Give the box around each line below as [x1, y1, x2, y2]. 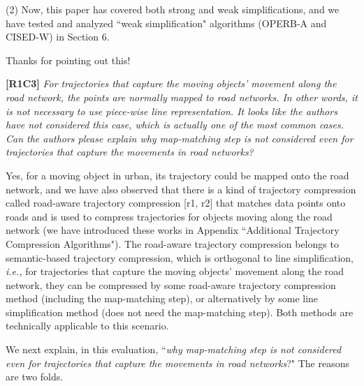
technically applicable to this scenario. [6, 318, 169, 333]
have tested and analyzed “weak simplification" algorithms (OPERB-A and [6, 15, 327, 30]
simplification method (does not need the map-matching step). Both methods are [6, 304, 354, 319]
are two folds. [6, 369, 64, 384]
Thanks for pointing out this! [6, 52, 131, 67]
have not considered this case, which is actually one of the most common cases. [6, 117, 344, 132]
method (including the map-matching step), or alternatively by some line [6, 291, 319, 306]
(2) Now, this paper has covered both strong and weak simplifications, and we [6, 2, 340, 16]
